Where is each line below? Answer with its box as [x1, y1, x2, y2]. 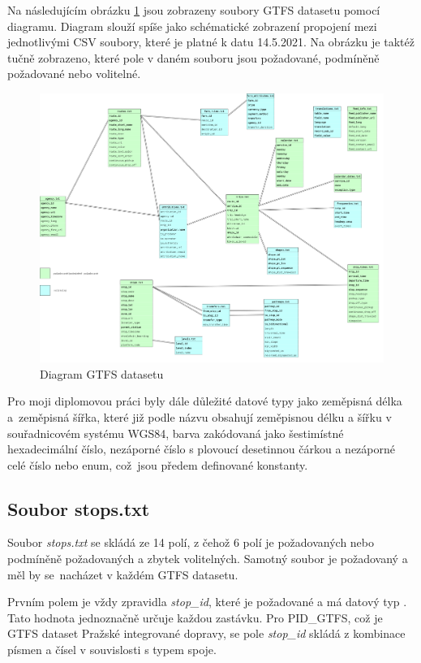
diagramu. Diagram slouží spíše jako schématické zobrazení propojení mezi [7, 17, 377, 34]
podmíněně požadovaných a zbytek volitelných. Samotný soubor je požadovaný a [7, 550, 408, 567]
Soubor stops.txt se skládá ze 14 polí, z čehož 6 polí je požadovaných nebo [7, 534, 375, 551]
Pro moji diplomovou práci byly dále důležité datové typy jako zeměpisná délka [7, 392, 402, 409]
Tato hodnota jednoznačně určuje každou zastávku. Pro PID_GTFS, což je [7, 609, 383, 626]
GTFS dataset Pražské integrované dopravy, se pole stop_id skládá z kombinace [7, 625, 406, 642]
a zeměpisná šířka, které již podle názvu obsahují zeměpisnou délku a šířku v [7, 408, 392, 425]
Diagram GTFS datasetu [40, 365, 164, 382]
